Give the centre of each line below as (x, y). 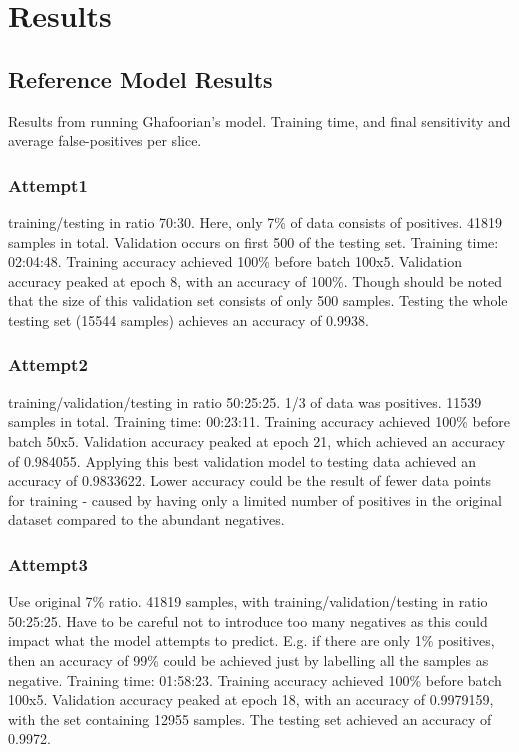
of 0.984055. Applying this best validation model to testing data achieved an (242, 460)
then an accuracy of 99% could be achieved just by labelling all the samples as (248, 659)
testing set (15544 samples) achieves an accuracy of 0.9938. (188, 319)
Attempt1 (48, 184)
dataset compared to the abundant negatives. (146, 519)
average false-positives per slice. (105, 140)
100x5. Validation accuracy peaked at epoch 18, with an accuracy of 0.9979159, (251, 699)
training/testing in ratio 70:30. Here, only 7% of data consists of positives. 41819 (255, 221)
